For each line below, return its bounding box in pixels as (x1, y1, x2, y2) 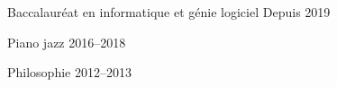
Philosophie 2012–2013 (7, 63, 132, 82)
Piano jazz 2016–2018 (7, 32, 126, 51)
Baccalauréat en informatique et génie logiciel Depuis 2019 (7, 3, 331, 21)
